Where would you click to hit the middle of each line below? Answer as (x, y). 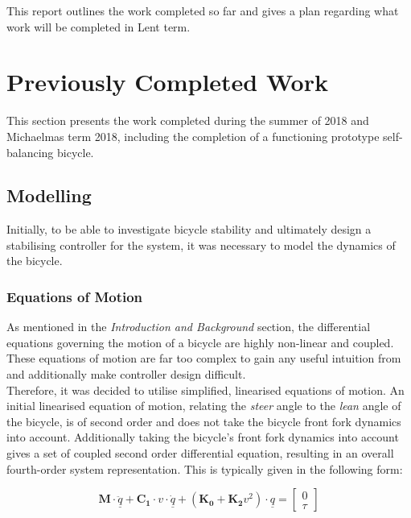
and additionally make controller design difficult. (126, 374)
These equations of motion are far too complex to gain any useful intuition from (204, 358)
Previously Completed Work (167, 82)
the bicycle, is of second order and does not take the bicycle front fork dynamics (204, 421)
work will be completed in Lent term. (99, 26)
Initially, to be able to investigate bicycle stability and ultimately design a (189, 229)
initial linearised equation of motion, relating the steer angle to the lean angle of (204, 406)
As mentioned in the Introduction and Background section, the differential (189, 327)
